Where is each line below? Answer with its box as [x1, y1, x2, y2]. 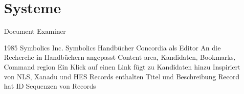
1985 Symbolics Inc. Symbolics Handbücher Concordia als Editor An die [4, 42, 221, 52]
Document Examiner [4, 26, 66, 36]
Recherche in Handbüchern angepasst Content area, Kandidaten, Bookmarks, [4, 52, 236, 62]
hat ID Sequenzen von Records [4, 81, 96, 91]
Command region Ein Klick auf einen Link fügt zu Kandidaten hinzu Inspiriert [4, 61, 241, 71]
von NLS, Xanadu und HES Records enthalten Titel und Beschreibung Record [4, 71, 240, 81]
